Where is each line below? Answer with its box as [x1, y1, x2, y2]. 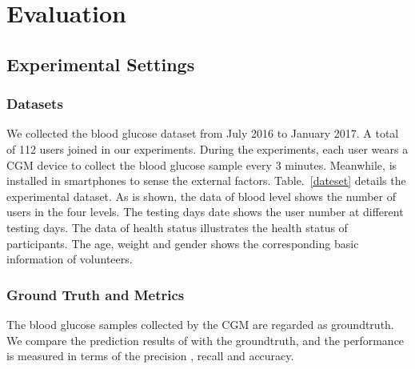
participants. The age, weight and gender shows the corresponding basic [6, 235, 359, 251]
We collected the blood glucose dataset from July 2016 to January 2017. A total [6, 125, 399, 142]
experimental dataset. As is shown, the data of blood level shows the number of [6, 187, 397, 204]
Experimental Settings [6, 51, 195, 76]
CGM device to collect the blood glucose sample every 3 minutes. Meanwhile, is [6, 156, 397, 173]
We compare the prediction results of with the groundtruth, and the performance [6, 331, 405, 348]
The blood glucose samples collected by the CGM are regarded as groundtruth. [6, 315, 394, 332]
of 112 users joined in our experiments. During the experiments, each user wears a [6, 140, 409, 157]
